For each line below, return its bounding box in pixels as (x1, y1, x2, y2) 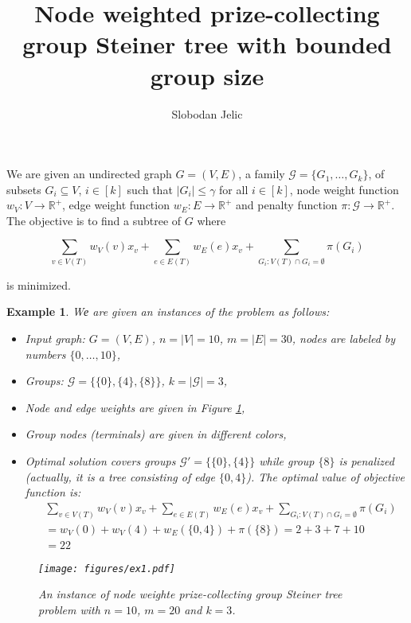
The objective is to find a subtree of (6, 212, 182, 228)
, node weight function (289, 181, 399, 197)
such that (127, 181, 173, 197)
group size (150, 59, 264, 92)
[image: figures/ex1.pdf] (38, 563, 175, 574)
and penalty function (236, 197, 338, 213)
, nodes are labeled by (292, 330, 396, 347)
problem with (38, 602, 100, 617)
